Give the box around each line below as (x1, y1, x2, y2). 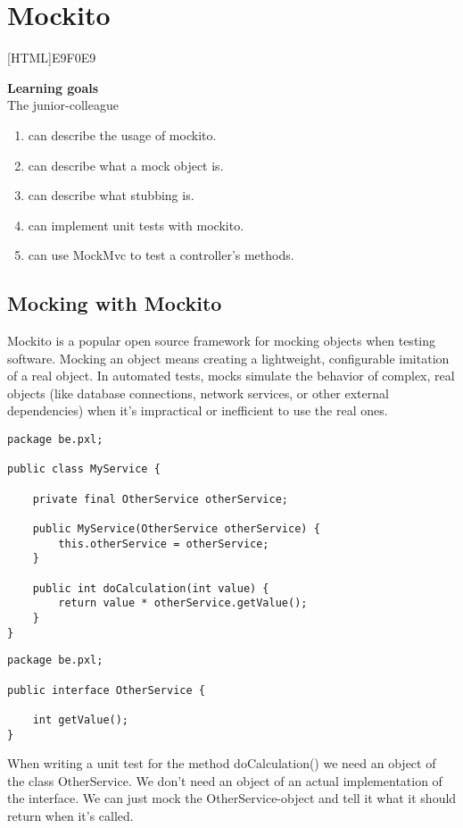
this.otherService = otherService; (58, 537, 269, 550)
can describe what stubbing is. (28, 186, 194, 205)
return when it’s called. (7, 806, 134, 824)
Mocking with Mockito (7, 289, 222, 317)
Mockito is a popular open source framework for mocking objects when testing (7, 331, 436, 350)
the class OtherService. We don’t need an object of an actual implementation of (7, 771, 442, 790)
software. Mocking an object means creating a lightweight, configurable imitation (7, 348, 450, 367)
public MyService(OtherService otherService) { (32, 522, 320, 535)
